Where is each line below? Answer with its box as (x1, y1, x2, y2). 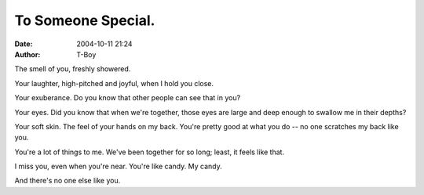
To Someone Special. (14, 12, 155, 29)
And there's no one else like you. (14, 176, 121, 186)
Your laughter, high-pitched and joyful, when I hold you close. (14, 78, 214, 88)
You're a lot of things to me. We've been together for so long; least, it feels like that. (14, 147, 285, 157)
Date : (14, 39, 33, 49)
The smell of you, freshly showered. (14, 64, 131, 74)
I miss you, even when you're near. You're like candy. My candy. (14, 161, 223, 172)
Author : (14, 49, 41, 59)
